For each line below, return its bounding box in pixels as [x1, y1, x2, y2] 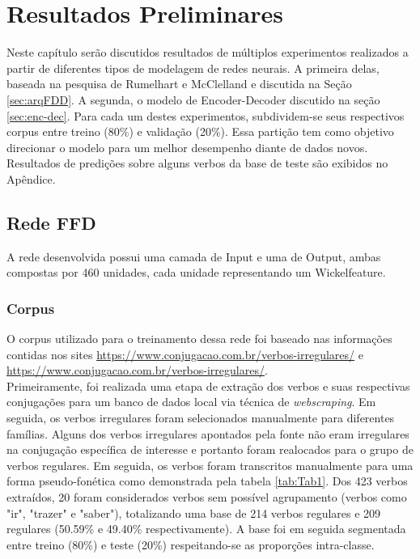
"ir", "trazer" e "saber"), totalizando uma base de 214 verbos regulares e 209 [6, 504, 381, 521]
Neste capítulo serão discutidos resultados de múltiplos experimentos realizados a [6, 44, 409, 61]
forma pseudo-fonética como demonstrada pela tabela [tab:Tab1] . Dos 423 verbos [6, 472, 408, 489]
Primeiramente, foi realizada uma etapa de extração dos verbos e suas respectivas [6, 377, 410, 394]
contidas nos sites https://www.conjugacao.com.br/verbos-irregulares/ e [6, 345, 363, 362]
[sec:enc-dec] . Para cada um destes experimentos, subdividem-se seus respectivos [6, 107, 405, 124]
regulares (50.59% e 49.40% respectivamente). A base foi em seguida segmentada [6, 520, 406, 537]
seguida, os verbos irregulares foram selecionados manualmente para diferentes [6, 409, 395, 426]
